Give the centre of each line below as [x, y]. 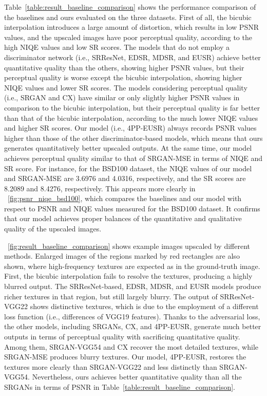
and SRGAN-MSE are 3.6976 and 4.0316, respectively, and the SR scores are [125, 178]
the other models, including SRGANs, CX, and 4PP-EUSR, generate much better [133, 326]
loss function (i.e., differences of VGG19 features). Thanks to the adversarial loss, [132, 316]
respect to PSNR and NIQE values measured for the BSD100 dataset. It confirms [132, 208]
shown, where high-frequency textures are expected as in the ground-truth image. [132, 266]
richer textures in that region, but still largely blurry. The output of [111, 296]
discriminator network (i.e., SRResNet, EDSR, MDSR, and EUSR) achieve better [132, 57]
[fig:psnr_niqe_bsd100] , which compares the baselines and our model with [125, 198]
